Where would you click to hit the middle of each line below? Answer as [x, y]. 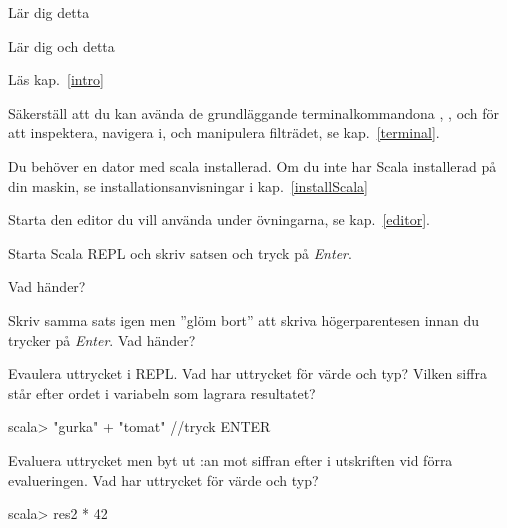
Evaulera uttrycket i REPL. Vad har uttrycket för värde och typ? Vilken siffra [247, 373]
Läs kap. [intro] [56, 79]
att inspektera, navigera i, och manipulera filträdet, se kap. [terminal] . [224, 132]
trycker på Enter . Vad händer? [102, 339]
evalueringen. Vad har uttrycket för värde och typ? [163, 479]
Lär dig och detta [61, 45]
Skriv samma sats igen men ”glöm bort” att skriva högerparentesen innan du [244, 319]
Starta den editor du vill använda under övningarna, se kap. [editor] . [219, 219]
